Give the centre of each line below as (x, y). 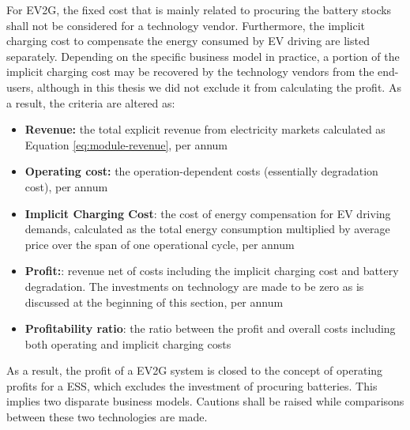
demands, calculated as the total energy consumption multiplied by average (207, 229)
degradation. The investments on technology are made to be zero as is (194, 286)
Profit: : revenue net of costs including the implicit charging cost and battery (212, 271)
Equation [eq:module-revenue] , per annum (126, 144)
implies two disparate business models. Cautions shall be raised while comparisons (205, 401)
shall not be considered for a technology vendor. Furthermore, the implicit (186, 25)
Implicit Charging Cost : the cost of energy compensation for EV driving (208, 213)
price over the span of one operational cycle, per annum (160, 244)
